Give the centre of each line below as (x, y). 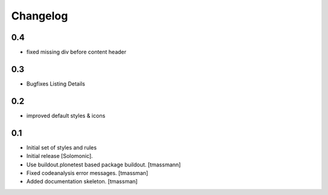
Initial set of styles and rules (62, 147)
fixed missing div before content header (77, 52)
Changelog (39, 16)
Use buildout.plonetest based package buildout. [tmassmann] (104, 165)
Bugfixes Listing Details (56, 84)
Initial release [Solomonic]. (60, 156)
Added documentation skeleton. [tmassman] (82, 182)
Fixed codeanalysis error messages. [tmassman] (87, 173)
